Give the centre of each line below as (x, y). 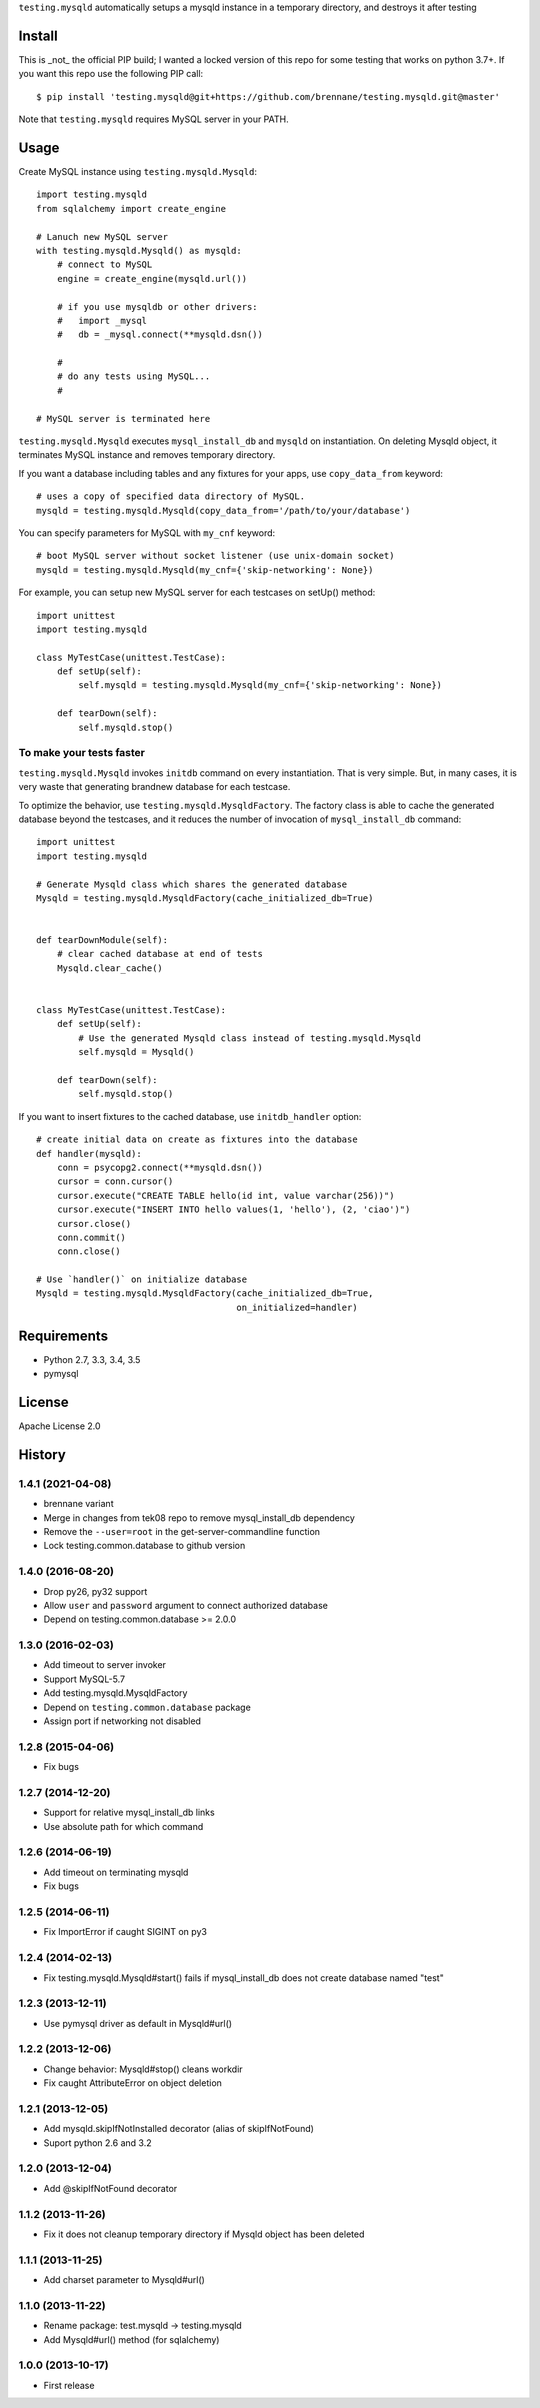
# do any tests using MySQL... (133, 376)
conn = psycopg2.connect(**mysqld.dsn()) (160, 1167)
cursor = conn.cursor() (115, 1181)
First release (69, 2385)
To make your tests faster (81, 753)
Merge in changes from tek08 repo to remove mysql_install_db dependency (199, 1517)
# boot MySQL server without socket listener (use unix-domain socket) (215, 556)
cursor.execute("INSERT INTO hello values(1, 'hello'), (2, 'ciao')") (233, 1209)
